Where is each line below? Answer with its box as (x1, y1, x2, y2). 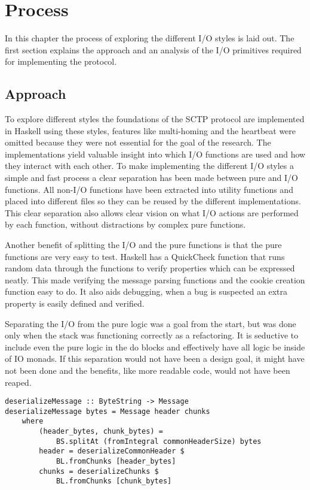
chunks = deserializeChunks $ (39, 467, 159, 476)
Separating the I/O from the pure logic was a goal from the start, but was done (5, 317, 296, 329)
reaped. (5, 376, 32, 388)
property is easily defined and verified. (5, 297, 145, 310)
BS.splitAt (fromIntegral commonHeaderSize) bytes (56, 437, 262, 446)
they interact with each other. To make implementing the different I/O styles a (5, 159, 294, 172)
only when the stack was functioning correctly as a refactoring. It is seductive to (5, 329, 299, 341)
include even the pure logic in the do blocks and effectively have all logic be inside (5, 340, 305, 353)
